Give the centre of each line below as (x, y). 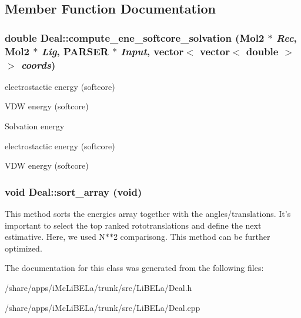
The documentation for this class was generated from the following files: (134, 268)
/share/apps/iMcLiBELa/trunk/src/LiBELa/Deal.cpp (103, 307)
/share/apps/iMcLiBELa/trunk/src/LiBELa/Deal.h (98, 287)
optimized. (24, 248)
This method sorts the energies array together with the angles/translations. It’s (148, 214)
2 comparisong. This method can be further (192, 237)
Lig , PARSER (75, 51)
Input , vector (152, 51)
